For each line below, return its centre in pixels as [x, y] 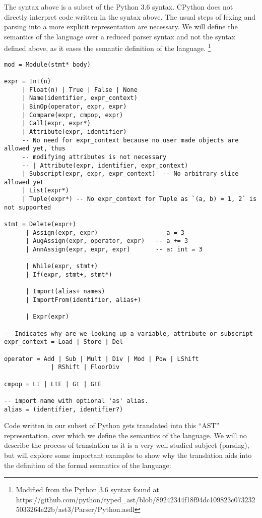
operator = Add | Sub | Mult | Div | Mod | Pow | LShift [102, 359]
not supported [28, 207]
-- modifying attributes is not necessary [94, 157]
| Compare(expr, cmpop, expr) [73, 115]
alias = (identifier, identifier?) [64, 409]
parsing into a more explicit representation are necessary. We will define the [121, 27]
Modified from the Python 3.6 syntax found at [88, 489]
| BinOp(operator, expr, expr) [74, 106]
